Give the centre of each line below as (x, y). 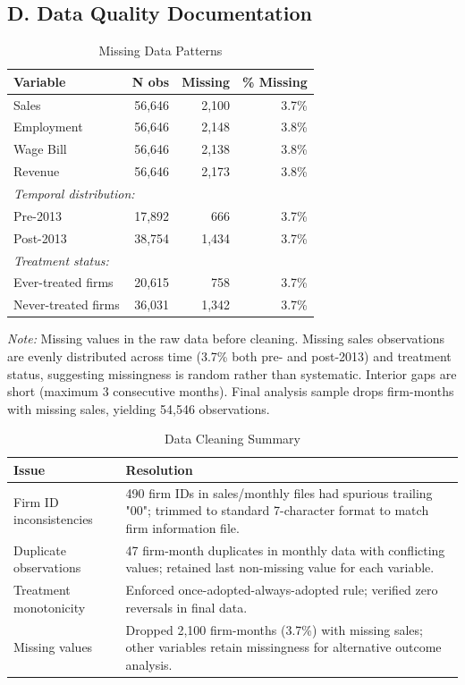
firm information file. (182, 527)
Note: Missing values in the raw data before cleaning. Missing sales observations (226, 338)
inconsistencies (53, 519)
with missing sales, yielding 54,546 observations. (139, 408)
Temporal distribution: (74, 194)
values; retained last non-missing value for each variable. (280, 567)
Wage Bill (40, 149)
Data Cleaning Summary (232, 439)
